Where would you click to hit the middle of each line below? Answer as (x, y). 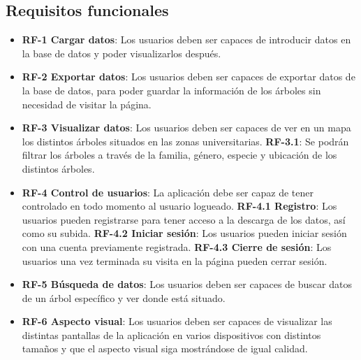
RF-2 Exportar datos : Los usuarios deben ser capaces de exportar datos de (189, 77)
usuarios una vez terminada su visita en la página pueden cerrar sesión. (175, 260)
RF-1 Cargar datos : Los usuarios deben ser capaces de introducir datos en (186, 39)
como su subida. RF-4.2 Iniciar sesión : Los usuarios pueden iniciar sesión (184, 233)
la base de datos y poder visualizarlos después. (121, 53)
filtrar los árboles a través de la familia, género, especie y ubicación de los (179, 155)
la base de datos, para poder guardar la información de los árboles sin (171, 90)
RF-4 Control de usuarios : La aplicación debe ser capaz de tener (168, 192)
